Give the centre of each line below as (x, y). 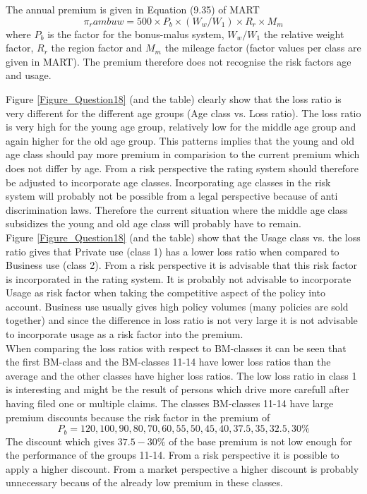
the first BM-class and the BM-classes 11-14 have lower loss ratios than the (168, 362)
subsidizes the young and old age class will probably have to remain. (154, 223)
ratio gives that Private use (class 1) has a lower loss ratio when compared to (173, 251)
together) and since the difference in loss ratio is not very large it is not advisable (182, 320)
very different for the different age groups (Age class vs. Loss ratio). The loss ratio (183, 113)
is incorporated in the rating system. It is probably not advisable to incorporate (179, 278)
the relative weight (304, 34)
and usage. (29, 75)
